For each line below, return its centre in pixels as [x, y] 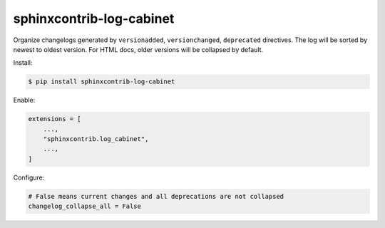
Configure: [29, 177]
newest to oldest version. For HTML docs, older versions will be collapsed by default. [138, 49]
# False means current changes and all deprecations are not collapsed [156, 196]
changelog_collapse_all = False [85, 206]
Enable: [24, 100]
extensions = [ [55, 119]
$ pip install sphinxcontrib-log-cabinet [102, 82]
